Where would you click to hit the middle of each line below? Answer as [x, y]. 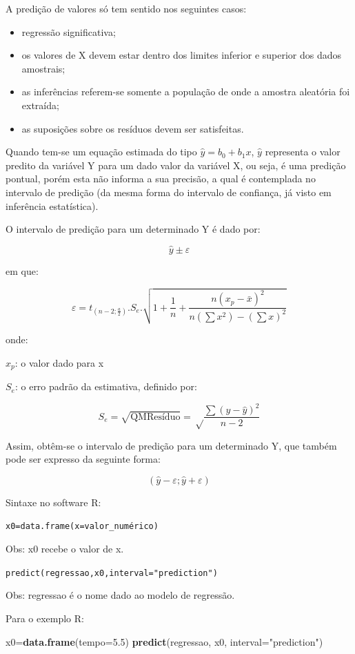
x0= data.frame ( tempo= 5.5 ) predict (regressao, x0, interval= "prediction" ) [164, 641]
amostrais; [43, 68]
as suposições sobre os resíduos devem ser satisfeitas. [133, 128]
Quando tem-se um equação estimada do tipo [101, 152]
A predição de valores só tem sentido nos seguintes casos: [126, 8]
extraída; [40, 105]
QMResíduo [155, 417]
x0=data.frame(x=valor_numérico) [82, 527]
